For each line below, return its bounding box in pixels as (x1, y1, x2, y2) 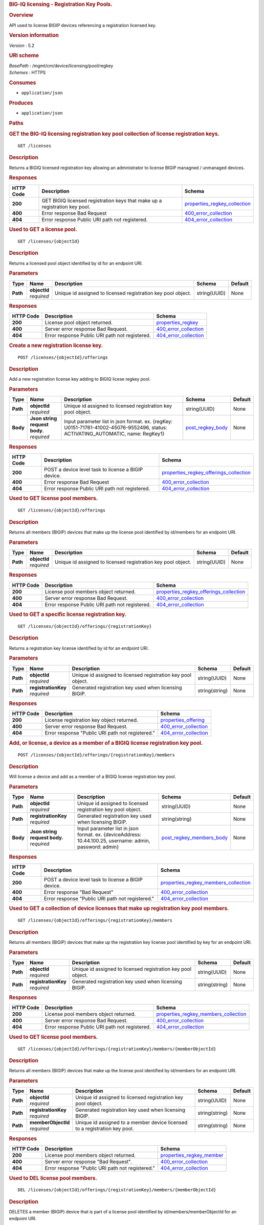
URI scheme (9, 52, 39, 59)
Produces (9, 99, 33, 106)
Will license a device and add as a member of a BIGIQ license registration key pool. (9, 774, 176, 780)
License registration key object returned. (44, 717, 138, 724)
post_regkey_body (185, 424, 228, 431)
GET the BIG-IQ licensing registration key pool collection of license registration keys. (9, 130, 220, 137)
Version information (9, 32, 59, 39)
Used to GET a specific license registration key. (9, 611, 127, 617)
